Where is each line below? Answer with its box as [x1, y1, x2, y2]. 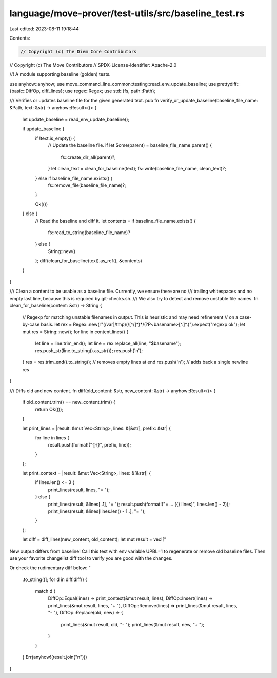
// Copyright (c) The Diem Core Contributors [20, 49, 137, 54]
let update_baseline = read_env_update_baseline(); [22, 116, 130, 123]
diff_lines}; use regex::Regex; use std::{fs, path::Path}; [41, 88, 156, 94]
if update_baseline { [22, 126, 65, 132]
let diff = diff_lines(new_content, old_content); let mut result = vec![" [22, 536, 167, 543]
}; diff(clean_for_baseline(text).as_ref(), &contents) [35, 258, 142, 264]
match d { [35, 588, 56, 594]
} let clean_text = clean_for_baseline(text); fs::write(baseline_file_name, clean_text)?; [48, 166, 227, 172]
